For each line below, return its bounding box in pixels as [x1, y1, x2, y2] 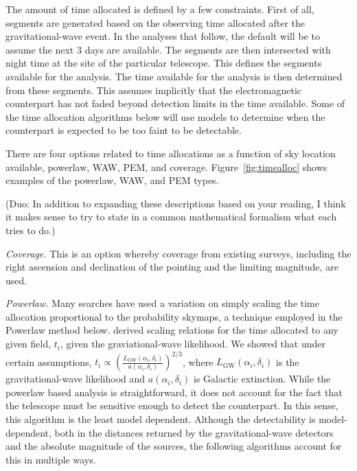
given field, [5, 336, 51, 351]
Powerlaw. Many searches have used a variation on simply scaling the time [5, 296, 319, 310]
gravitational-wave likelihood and [5, 371, 146, 386]
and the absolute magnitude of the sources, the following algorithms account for [5, 439, 342, 453]
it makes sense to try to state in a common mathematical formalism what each [5, 209, 337, 224]
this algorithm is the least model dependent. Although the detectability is [5, 411, 316, 426]
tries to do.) [5, 222, 56, 237]
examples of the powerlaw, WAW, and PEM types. [5, 173, 219, 187]
